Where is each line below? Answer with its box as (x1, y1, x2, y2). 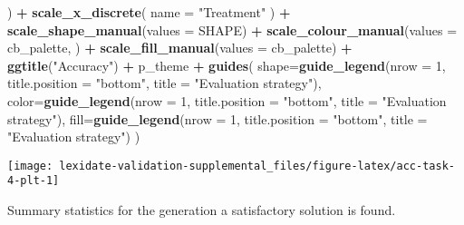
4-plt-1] (7, 174, 60, 188)
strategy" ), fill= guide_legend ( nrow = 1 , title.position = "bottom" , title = (7, 109, 428, 128)
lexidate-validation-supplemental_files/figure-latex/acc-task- (59, 159, 455, 172)
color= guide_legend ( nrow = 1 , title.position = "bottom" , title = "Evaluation (7, 91, 447, 110)
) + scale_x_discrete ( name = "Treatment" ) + (7, 3, 291, 21)
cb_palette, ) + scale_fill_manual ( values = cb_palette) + (7, 38, 353, 57)
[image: (7, 159, 53, 172)
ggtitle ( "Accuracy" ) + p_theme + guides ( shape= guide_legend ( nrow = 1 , (7, 55, 446, 74)
